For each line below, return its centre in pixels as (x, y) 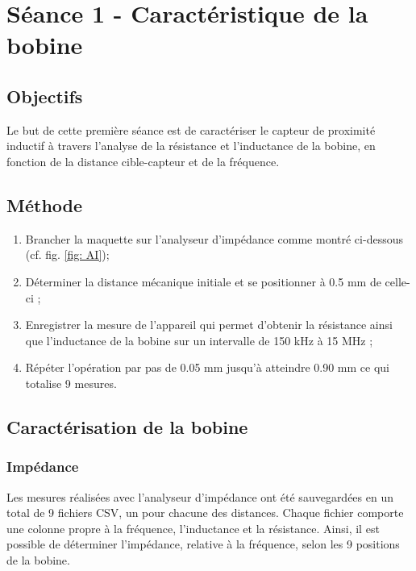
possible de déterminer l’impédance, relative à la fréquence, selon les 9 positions (203, 544)
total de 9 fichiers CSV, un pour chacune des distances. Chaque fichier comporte (205, 513)
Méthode (45, 204)
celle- (397, 281)
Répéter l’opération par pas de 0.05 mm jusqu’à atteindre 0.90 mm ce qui (208, 367)
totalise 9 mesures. (71, 383)
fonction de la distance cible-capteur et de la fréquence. (143, 161)
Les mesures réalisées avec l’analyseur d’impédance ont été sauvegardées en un (200, 496)
